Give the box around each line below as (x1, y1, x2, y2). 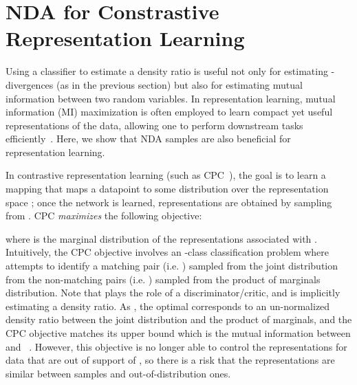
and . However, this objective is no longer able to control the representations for (6, 339, 347, 353)
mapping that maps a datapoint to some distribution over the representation (6, 181, 329, 196)
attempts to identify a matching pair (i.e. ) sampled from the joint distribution (6, 258, 338, 273)
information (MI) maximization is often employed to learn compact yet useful (6, 104, 333, 119)
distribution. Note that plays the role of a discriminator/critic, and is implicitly (6, 285, 340, 300)
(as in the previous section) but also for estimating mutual (56, 77, 303, 91)
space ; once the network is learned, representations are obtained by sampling (6, 195, 332, 209)
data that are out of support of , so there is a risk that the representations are (6, 353, 335, 367)
